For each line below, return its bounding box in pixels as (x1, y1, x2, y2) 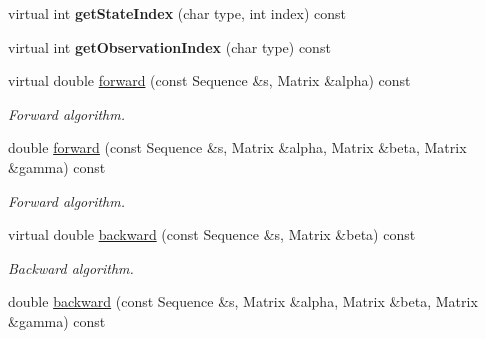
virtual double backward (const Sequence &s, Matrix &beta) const (8, 224, 416, 245)
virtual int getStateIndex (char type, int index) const (8, 3, 346, 23)
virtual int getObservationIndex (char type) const (8, 36, 331, 57)
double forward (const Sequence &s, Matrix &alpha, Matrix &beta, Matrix (8, 137, 467, 158)
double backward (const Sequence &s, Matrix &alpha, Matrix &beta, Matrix (8, 291, 478, 312)
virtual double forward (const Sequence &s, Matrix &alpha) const (8, 70, 411, 91)
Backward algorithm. (8, 257, 134, 278)
